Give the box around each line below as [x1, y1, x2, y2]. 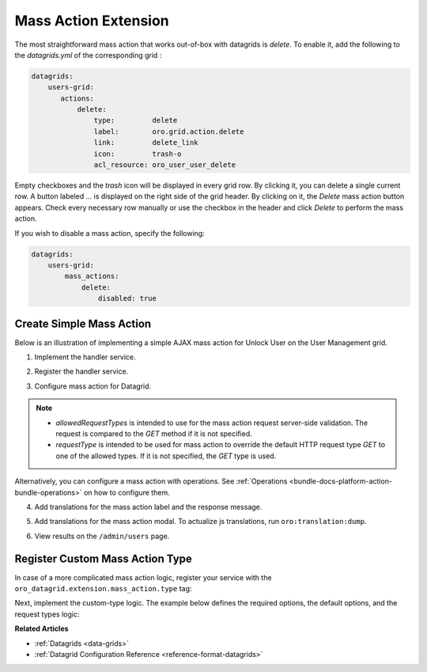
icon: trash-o [93, 149, 182, 158]
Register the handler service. [34, 366, 129, 376]
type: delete [93, 116, 178, 125]
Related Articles [14, 624, 69, 633]
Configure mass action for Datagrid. [34, 381, 152, 391]
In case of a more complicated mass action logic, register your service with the [14, 572, 272, 582]
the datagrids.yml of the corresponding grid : [14, 50, 162, 59]
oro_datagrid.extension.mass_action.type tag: [14, 584, 192, 594]
